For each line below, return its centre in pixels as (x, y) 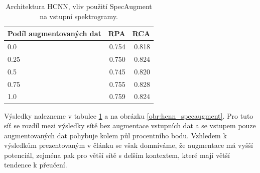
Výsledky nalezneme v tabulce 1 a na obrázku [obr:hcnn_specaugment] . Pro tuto (129, 115)
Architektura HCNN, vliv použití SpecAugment (79, 6)
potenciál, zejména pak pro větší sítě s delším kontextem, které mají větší (117, 155)
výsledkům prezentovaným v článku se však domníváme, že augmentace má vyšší (128, 145)
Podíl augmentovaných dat (54, 33)
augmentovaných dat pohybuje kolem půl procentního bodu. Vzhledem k (115, 135)
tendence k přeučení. (36, 165)
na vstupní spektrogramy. (79, 16)
